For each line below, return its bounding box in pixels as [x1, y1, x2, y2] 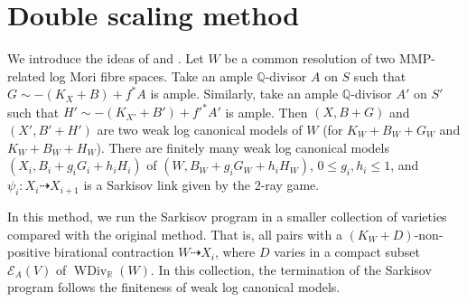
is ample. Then [225, 102, 308, 121]
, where [214, 242, 256, 261]
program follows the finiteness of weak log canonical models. [7, 278, 341, 297]
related [7, 66, 46, 85]
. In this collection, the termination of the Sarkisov [150, 260, 432, 278]
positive [7, 242, 51, 261]
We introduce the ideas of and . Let [7, 49, 204, 68]
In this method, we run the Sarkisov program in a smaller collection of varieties [7, 206, 447, 225]
